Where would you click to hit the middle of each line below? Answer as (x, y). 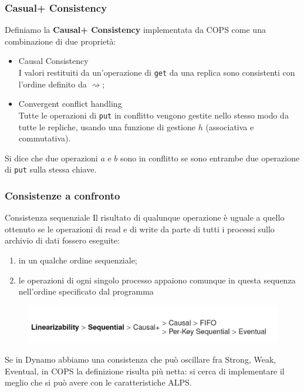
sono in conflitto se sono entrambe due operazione (210, 158)
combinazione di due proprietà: (60, 41)
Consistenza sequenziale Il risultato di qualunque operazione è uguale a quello (145, 217)
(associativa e (230, 126)
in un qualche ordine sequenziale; (78, 260)
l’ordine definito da (53, 84)
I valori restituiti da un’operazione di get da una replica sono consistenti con (157, 72)
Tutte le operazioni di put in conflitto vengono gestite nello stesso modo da (153, 115)
